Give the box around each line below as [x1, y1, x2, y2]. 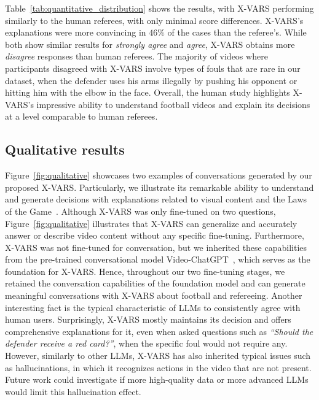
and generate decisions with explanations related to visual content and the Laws [5, 193, 307, 206]
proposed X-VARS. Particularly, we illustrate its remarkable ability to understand [5, 180, 314, 193]
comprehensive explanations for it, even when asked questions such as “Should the [5, 325, 313, 337]
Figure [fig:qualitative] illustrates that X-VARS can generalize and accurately [5, 217, 297, 229]
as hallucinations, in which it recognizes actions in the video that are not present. [5, 361, 312, 374]
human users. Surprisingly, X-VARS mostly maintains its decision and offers [5, 313, 291, 326]
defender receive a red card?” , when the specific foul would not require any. [5, 337, 288, 350]
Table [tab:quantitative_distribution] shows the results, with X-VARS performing [5, 2, 314, 14]
